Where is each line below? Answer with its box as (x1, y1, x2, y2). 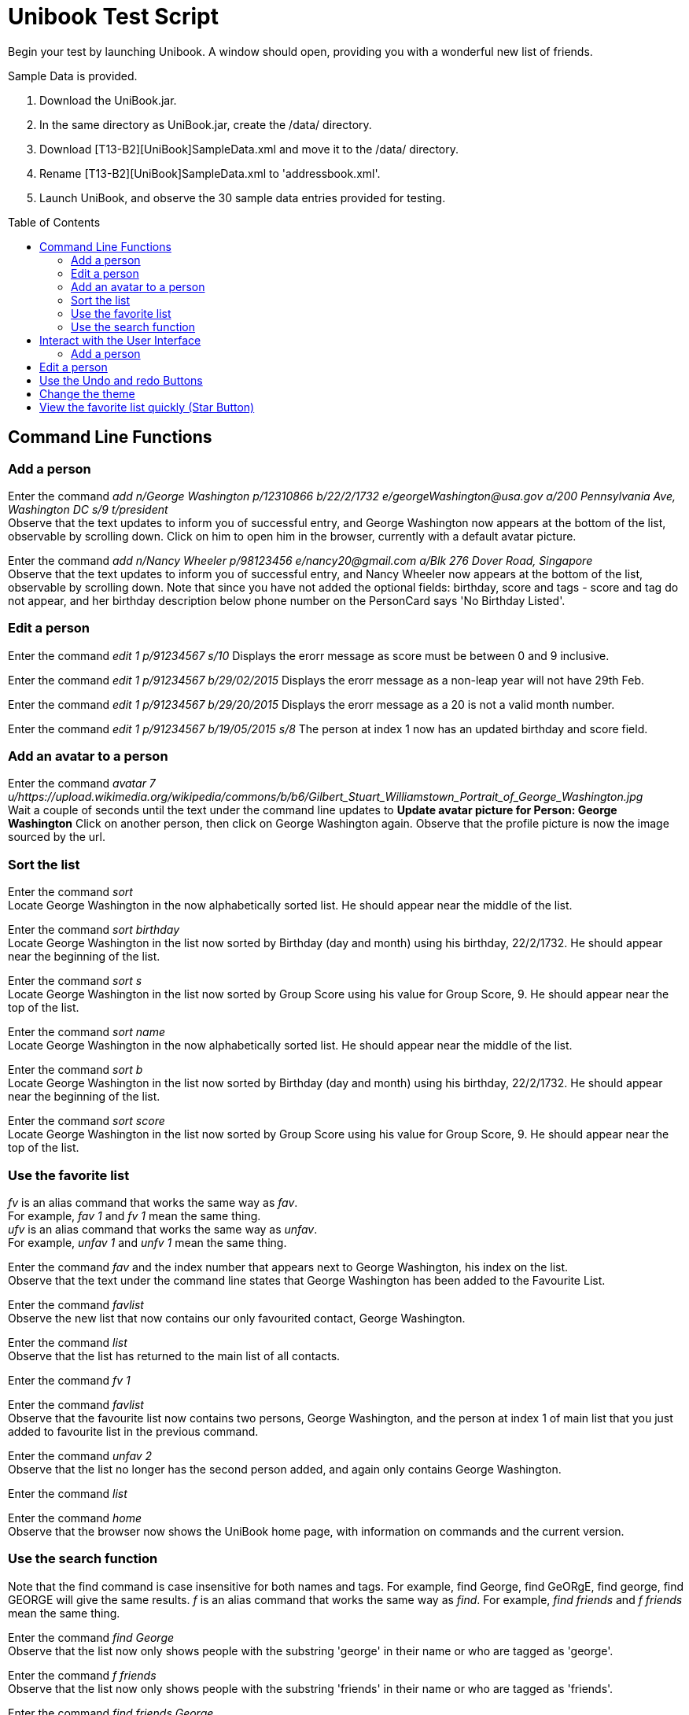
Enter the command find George (8, 1630, 175, 1644)
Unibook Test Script (8, 3, 219, 30)
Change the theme (39, 386, 135, 400)
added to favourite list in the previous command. (8, 1424, 259, 1438)
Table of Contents (8, 215, 101, 229)
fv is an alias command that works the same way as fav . (8, 1195, 298, 1209)
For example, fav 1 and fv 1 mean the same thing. (8, 1208, 261, 1223)
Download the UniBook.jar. (39, 93, 177, 107)
